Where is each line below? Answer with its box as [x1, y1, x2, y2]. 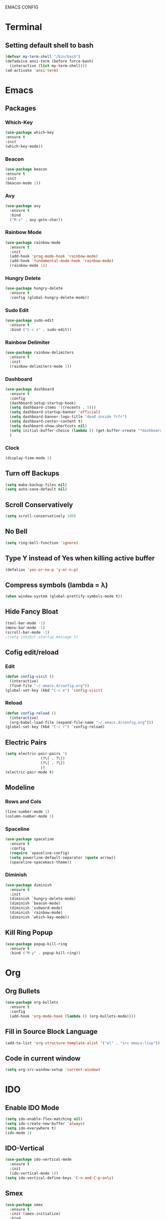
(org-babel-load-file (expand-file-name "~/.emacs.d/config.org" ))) [9, 720, 154, 725]
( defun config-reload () [5, 710, 56, 715]
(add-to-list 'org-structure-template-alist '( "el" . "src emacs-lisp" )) [5, 1040, 161, 1046]
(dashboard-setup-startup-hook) [9, 400, 77, 405]
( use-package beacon [5, 167, 48, 172]
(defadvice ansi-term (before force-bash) [5, 59, 94, 64]
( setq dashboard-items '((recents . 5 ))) [9, 405, 96, 410]
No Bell [5, 527, 28, 536]
